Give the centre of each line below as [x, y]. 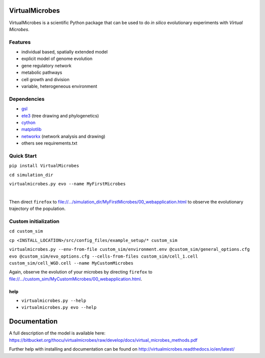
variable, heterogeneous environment [59, 86]
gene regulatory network [46, 65]
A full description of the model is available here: [57, 333]
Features [20, 42]
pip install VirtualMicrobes [44, 166]
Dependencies [27, 99]
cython [28, 122]
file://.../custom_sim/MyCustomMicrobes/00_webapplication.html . [76, 279]
